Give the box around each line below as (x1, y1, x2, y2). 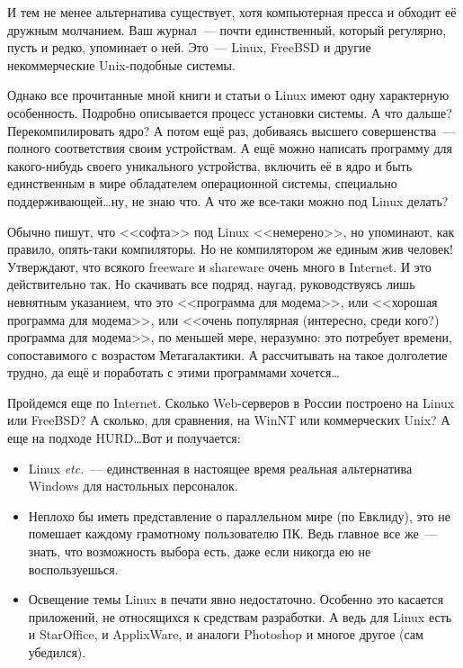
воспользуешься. (28, 559, 119, 578)
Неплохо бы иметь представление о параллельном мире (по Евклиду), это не (28, 506, 450, 525)
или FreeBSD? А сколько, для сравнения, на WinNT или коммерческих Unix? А (7, 411, 450, 429)
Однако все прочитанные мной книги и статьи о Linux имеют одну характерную (7, 86, 450, 104)
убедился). (28, 643, 86, 661)
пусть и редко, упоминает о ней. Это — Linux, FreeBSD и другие (7, 38, 371, 57)
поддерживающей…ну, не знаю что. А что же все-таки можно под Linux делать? (7, 191, 449, 210)
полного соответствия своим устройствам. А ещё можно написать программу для (7, 139, 452, 158)
